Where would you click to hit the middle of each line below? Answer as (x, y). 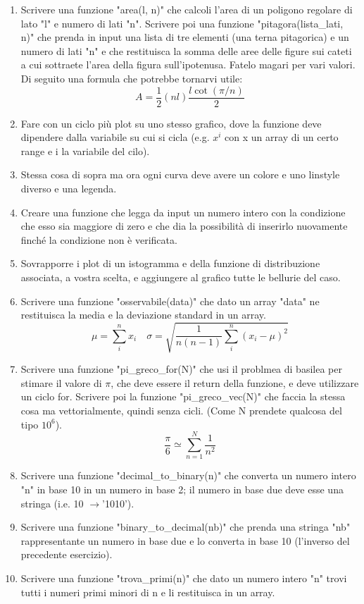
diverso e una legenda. (69, 188)
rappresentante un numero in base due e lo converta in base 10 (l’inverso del (185, 540)
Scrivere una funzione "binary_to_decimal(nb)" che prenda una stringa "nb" (186, 527)
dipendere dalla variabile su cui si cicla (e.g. (115, 137)
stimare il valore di (61, 382)
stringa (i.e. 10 (52, 503)
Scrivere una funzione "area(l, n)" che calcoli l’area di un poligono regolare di (187, 9)
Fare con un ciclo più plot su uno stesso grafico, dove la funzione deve (171, 123)
